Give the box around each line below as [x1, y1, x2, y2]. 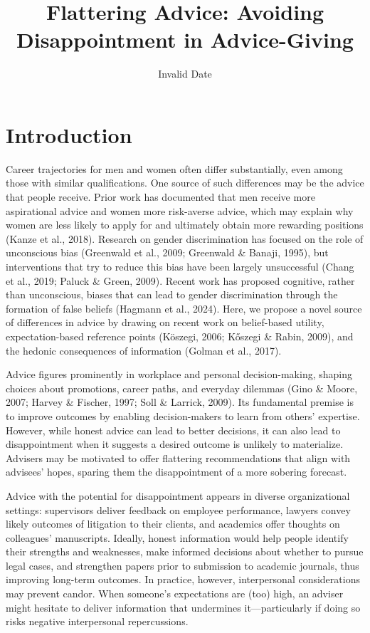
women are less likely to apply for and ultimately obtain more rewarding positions [6, 217, 364, 232]
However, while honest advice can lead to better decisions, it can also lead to [6, 422, 341, 437]
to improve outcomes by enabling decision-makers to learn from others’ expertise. [6, 408, 360, 423]
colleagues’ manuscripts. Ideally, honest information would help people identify [6, 530, 349, 545]
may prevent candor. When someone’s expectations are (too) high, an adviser [6, 586, 344, 601]
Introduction [6, 120, 132, 149]
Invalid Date [158, 66, 212, 81]
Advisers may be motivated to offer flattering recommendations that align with [6, 450, 351, 465]
